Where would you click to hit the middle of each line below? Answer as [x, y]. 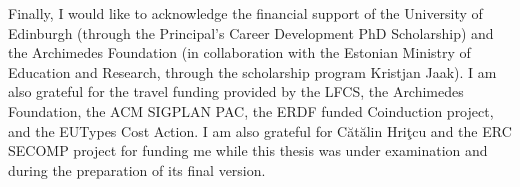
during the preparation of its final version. [137, 169]
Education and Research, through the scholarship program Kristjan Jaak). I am [252, 71]
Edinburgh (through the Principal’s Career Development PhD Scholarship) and [251, 32]
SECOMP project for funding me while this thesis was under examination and [248, 150]
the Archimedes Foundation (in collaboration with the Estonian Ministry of [239, 52]
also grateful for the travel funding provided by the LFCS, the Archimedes [236, 91]
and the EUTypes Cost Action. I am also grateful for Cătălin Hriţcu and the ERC [260, 130]
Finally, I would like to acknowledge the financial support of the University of [245, 13]
